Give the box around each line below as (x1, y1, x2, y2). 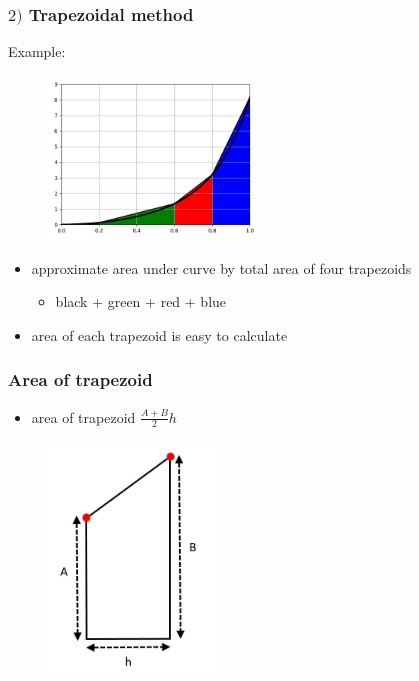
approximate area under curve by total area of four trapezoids (31, 257, 412, 278)
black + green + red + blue (55, 291, 227, 312)
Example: (8, 41, 66, 62)
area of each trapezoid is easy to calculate (31, 324, 288, 345)
